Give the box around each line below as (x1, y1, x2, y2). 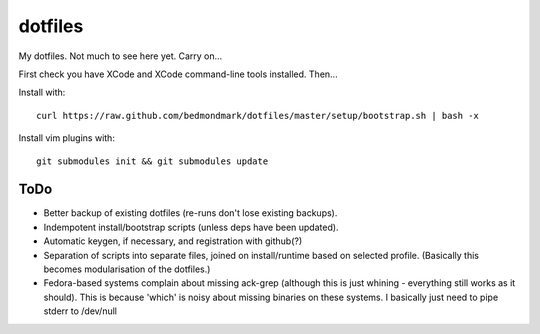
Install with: (18, 86, 66, 99)
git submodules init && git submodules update (36, 155, 269, 167)
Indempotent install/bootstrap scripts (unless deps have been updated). (43, 221, 339, 233)
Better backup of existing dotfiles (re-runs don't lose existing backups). (43, 207, 338, 219)
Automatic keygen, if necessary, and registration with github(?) (43, 235, 303, 247)
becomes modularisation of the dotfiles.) (43, 263, 211, 275)
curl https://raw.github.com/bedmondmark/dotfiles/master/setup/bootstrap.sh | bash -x (36, 110, 480, 121)
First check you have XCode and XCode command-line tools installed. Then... (18, 68, 339, 80)
